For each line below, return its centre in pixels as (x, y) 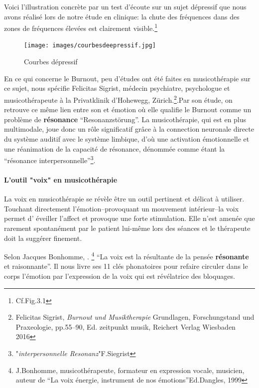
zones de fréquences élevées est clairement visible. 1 (81, 27)
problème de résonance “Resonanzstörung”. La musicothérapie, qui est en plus (125, 119)
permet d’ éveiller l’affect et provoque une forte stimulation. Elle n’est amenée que (129, 218)
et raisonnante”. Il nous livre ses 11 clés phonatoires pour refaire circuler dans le (126, 266)
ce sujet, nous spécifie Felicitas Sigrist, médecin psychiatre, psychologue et (117, 88)
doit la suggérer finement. (43, 238)
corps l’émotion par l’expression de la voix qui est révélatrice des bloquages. (120, 276)
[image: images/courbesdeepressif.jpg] (90, 46)
